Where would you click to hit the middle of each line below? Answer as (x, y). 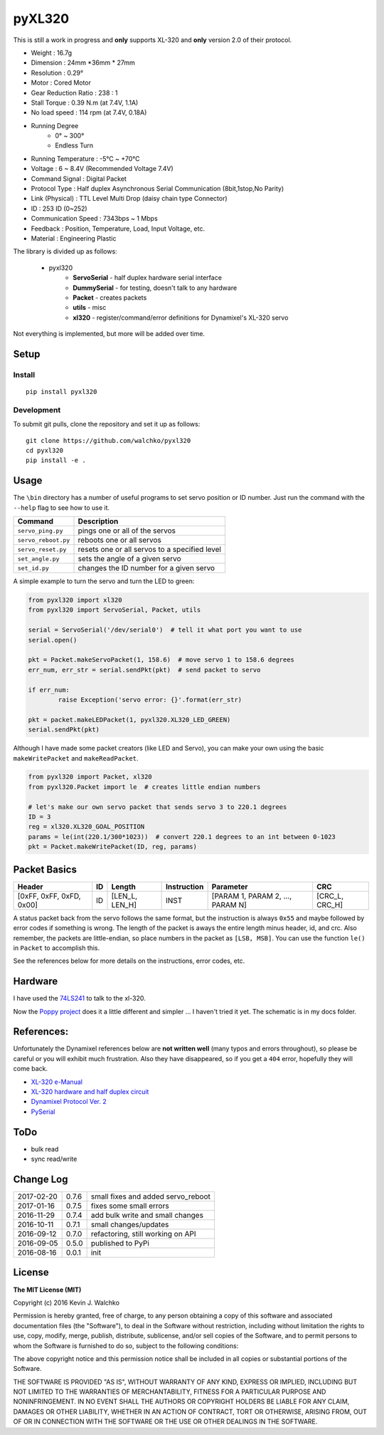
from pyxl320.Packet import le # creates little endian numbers (144, 787)
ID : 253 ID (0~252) (59, 208)
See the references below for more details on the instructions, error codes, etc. (129, 961)
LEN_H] (124, 904)
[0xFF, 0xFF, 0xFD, (49, 896)
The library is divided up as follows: (65, 251)
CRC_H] (330, 904)
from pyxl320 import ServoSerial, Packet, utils (114, 610)
